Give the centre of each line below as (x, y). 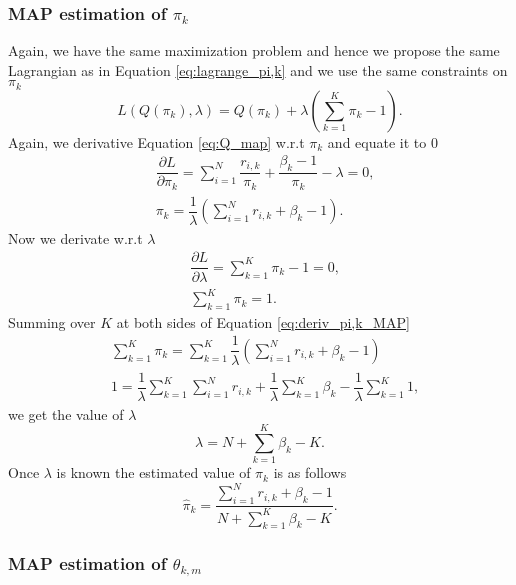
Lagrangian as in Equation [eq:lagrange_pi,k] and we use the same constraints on (258, 69)
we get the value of (66, 413)
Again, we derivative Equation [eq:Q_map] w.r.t (156, 141)
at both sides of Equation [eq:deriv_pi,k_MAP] (263, 321)
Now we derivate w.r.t (75, 237)
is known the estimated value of (153, 472)
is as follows (310, 472)
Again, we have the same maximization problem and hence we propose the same (254, 50)
